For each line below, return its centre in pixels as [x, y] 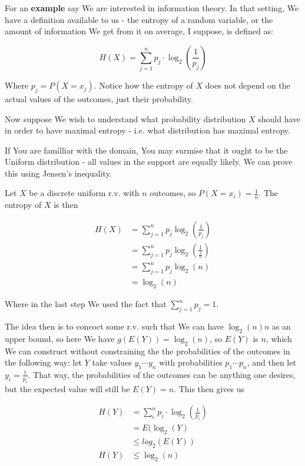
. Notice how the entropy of [143, 85]
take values [112, 362]
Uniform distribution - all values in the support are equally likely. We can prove [149, 162]
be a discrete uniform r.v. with [84, 193]
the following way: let [44, 362]
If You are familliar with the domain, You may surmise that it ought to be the [146, 150]
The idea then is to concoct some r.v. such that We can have [114, 326]
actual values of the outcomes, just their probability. [99, 98]
